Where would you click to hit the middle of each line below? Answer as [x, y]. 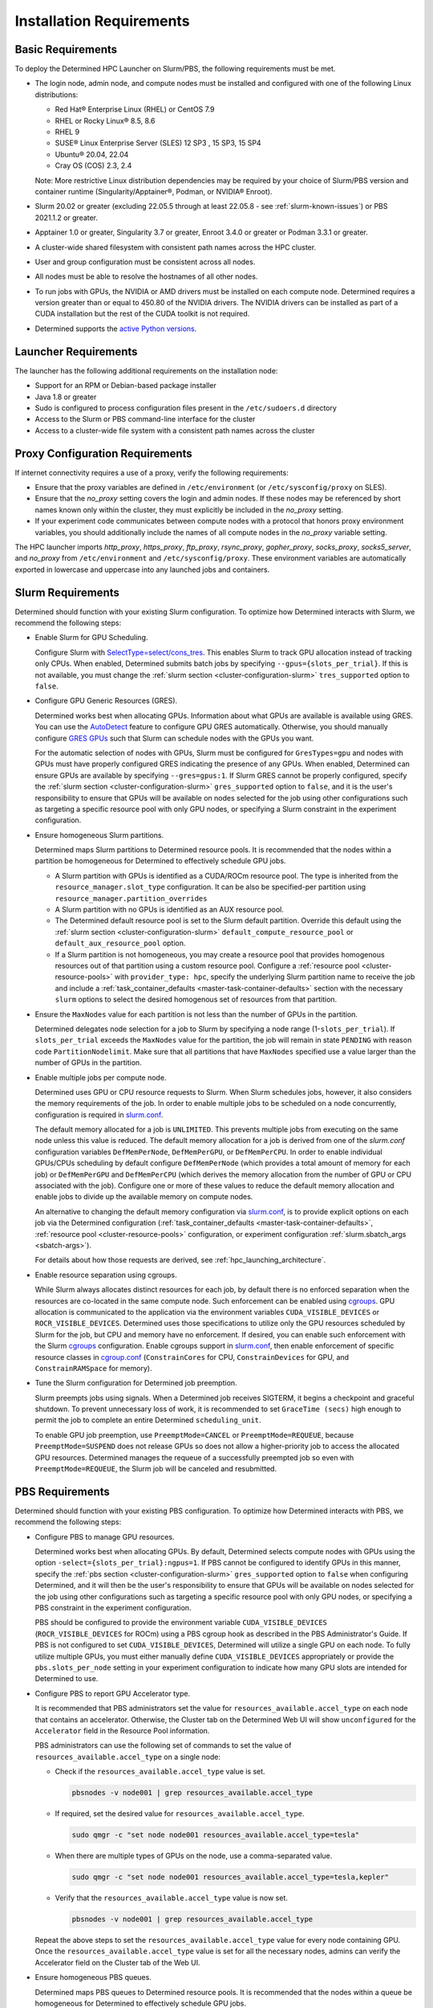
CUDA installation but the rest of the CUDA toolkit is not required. [142, 314]
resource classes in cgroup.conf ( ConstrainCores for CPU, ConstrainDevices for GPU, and [192, 1357]
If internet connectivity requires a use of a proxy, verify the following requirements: [152, 472]
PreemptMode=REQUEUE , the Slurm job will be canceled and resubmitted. [156, 1469]
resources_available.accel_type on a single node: [127, 1757]
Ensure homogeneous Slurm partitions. [99, 835]
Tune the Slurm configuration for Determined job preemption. [136, 1383]
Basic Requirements [66, 49]
